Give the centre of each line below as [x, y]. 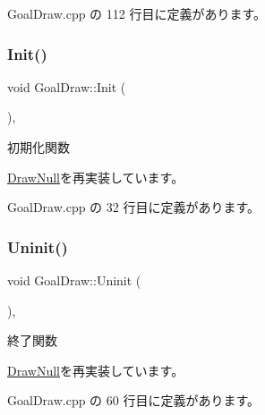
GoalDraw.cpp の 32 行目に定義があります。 [134, 207]
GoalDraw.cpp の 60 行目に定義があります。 [134, 400]
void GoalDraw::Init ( [67, 86]
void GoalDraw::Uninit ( [74, 280]
